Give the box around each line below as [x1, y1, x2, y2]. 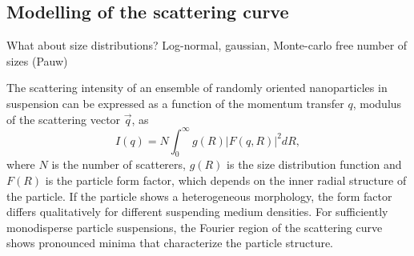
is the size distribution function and [227, 156, 402, 173]
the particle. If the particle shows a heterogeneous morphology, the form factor [6, 187, 392, 204]
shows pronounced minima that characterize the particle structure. [6, 234, 334, 251]
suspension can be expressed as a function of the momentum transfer [6, 94, 344, 111]
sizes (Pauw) [6, 52, 68, 69]
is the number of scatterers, [51, 156, 186, 173]
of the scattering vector [6, 110, 121, 127]
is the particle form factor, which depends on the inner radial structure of [45, 172, 407, 189]
